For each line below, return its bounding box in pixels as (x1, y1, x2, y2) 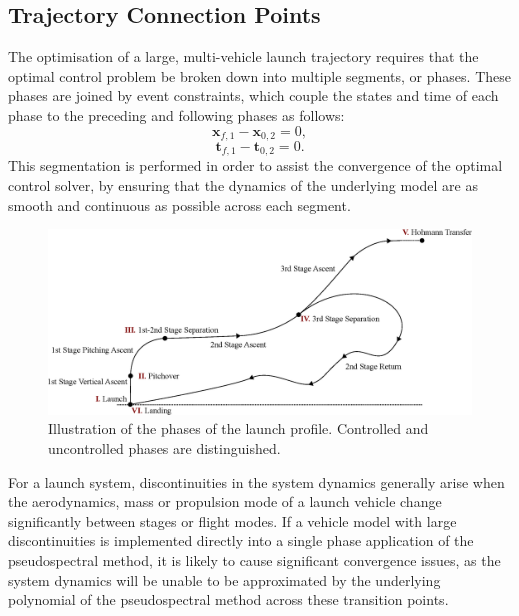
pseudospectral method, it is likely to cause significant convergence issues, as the (8, 549, 501, 570)
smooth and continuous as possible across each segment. (8, 194, 351, 215)
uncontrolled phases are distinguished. (48, 437, 281, 458)
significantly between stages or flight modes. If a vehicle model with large (8, 510, 457, 531)
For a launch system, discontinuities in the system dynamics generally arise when (8, 471, 505, 492)
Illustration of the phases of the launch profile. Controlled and (48, 418, 429, 439)
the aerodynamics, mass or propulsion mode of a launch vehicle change (8, 491, 442, 512)
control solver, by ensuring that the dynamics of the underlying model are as (8, 175, 478, 196)
